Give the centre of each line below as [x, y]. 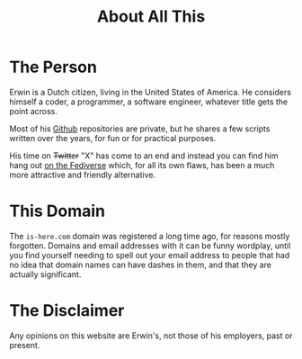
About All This [151, 17]
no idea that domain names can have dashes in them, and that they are [141, 265]
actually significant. [45, 274]
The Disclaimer [67, 311]
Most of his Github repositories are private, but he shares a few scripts [140, 129]
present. [25, 345]
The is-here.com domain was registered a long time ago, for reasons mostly [150, 236]
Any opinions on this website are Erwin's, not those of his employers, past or [151, 336]
